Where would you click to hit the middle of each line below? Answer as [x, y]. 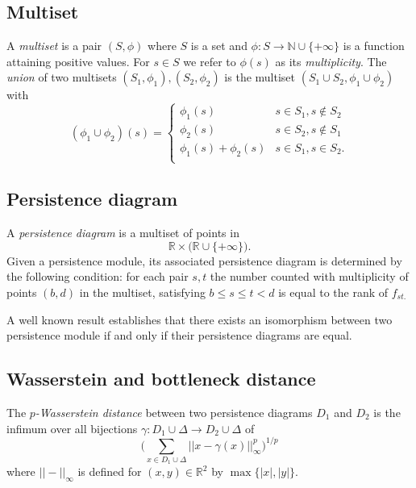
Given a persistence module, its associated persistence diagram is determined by [204, 260]
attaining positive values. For [78, 61]
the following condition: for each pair [98, 276]
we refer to [210, 61]
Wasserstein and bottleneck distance [161, 379]
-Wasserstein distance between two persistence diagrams [174, 412]
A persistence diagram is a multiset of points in [123, 233]
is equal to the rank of [333, 292]
